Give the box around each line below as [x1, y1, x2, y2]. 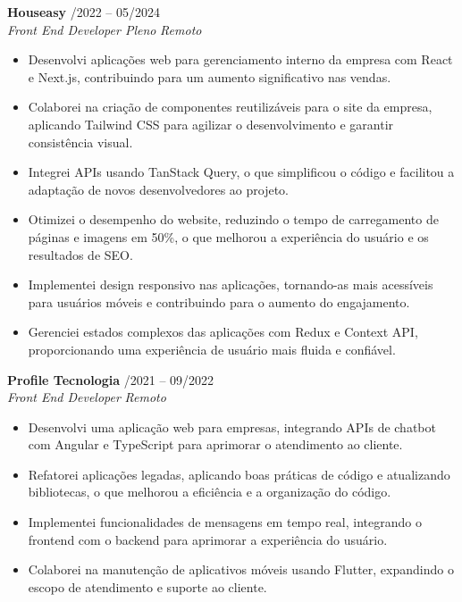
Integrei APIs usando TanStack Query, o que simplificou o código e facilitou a [28, 163, 455, 181]
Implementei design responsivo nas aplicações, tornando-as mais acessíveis [28, 275, 433, 294]
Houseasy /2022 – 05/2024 [7, 3, 161, 21]
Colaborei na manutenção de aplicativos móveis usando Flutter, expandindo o [28, 560, 454, 579]
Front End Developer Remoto [7, 388, 166, 406]
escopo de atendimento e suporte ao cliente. [28, 577, 267, 596]
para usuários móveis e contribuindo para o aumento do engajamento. [28, 292, 410, 311]
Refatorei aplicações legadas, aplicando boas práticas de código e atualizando [28, 464, 450, 483]
